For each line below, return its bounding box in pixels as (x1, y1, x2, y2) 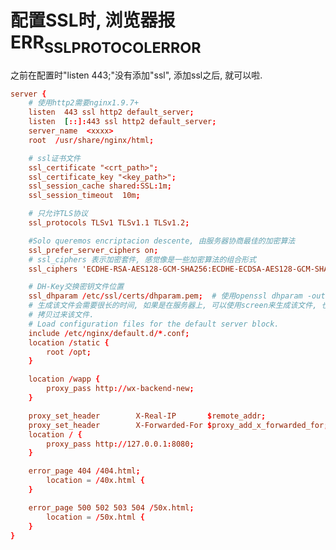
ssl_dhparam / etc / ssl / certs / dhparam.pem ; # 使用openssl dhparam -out (28, 291, 326, 301)
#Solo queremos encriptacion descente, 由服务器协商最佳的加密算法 (28, 236, 296, 246)
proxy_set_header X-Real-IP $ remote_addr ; (28, 411, 267, 421)
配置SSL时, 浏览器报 (10, 9, 176, 32)
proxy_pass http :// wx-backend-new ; (46, 384, 195, 394)
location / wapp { (28, 374, 101, 385)
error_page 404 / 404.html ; (28, 466, 141, 476)
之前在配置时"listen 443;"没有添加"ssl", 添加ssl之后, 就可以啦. (10, 69, 263, 81)
